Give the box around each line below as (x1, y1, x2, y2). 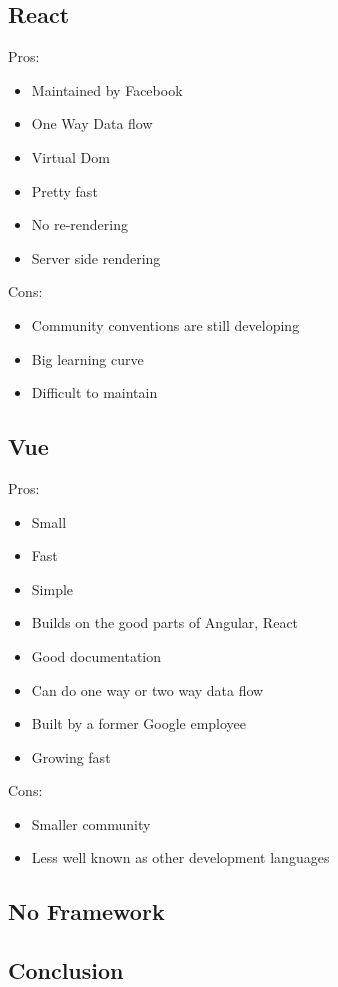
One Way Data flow (31, 113, 153, 134)
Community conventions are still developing (31, 314, 300, 335)
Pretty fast (31, 180, 98, 201)
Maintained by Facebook (31, 79, 183, 100)
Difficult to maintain (31, 382, 158, 403)
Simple (31, 578, 74, 599)
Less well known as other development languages (31, 847, 330, 868)
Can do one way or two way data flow (31, 679, 264, 700)
